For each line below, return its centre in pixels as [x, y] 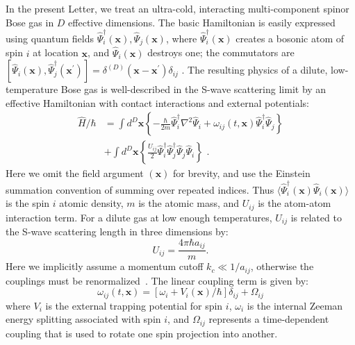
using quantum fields [50, 38]
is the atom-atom [295, 203]
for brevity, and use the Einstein [242, 173]
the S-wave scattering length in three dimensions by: [117, 232]
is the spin [28, 203]
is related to [316, 217]
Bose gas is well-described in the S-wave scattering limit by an [193, 89]
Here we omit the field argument [75, 173]
